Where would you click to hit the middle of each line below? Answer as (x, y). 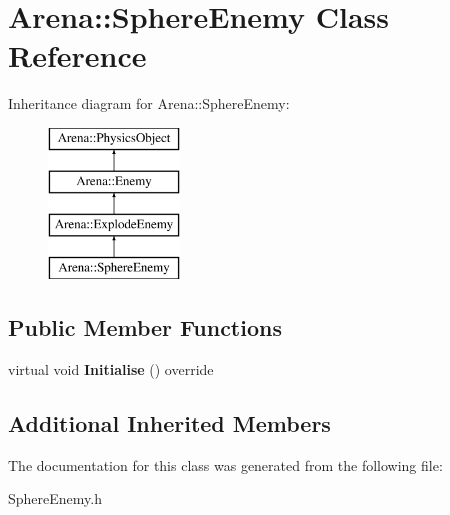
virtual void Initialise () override (111, 368)
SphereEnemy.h (55, 498)
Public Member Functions (145, 327)
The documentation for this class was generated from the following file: (225, 464)
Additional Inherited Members (169, 422)
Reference (77, 55)
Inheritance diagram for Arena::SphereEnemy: (149, 103)
